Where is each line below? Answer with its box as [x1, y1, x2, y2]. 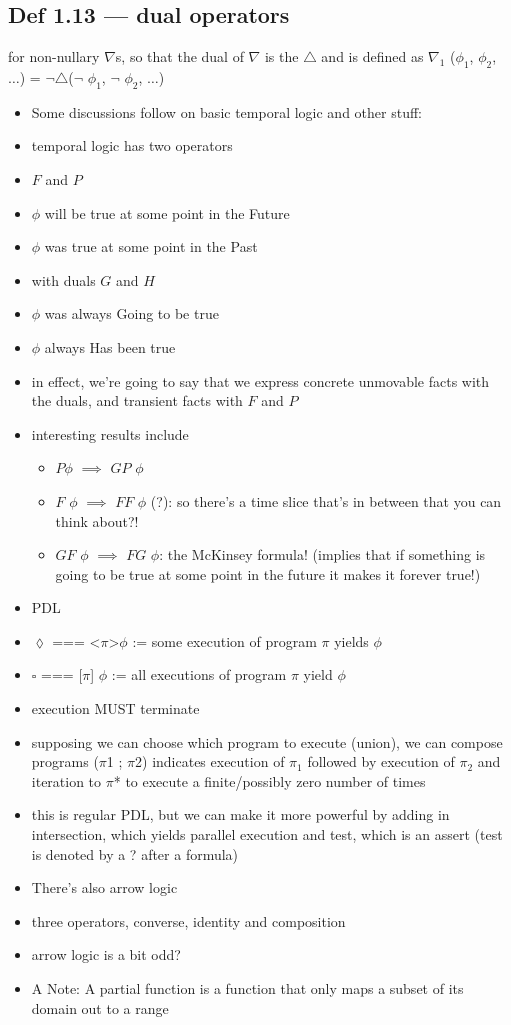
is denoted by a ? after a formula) [31, 843, 239, 864]
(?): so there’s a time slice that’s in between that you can [150, 490, 502, 511]
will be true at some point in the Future [44, 202, 290, 223]
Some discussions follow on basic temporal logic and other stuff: [31, 101, 422, 122]
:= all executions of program [111, 664, 287, 685]
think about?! [55, 510, 139, 531]
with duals [31, 269, 96, 290]
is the [264, 46, 299, 67]
